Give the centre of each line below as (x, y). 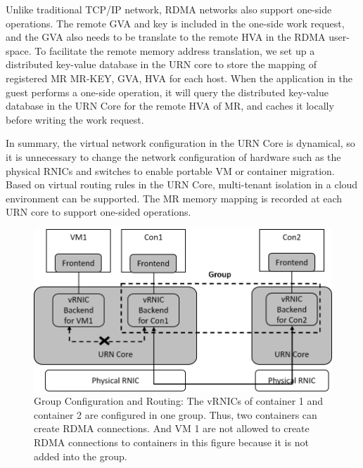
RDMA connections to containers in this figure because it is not (171, 442)
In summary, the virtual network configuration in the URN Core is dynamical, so (180, 143)
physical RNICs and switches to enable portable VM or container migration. (170, 170)
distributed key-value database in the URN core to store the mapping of (161, 64)
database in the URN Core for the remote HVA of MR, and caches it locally (170, 106)
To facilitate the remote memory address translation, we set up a (175, 50)
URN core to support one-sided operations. (98, 212)
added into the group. (81, 456)
